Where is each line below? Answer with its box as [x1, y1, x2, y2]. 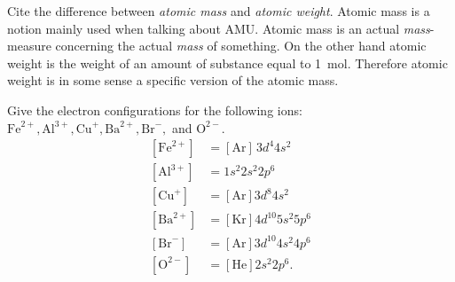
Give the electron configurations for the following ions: [7, 100, 302, 119]
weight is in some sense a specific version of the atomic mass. [7, 71, 339, 90]
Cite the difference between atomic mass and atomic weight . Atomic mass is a [7, 2, 430, 20]
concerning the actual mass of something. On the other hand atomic [55, 36, 427, 55]
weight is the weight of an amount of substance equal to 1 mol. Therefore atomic [7, 53, 448, 72]
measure [7, 36, 51, 55]
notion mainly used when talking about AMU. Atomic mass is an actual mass [7, 19, 430, 37]
